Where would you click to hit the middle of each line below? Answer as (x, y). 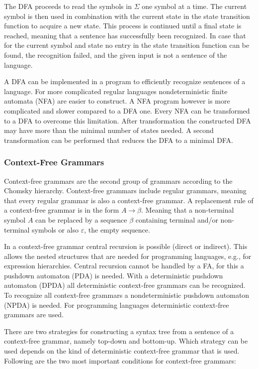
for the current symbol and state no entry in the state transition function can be (127, 45)
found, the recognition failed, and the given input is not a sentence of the (116, 55)
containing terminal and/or (177, 219)
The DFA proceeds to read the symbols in (68, 6)
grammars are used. (34, 314)
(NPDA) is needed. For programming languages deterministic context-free (117, 305)
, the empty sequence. (117, 229)
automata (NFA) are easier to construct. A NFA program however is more (117, 101)
